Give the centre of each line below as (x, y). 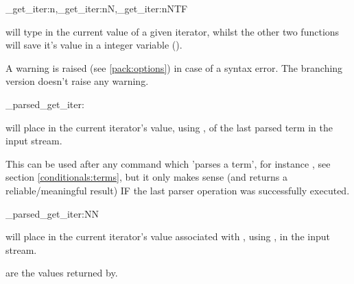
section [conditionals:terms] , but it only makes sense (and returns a (146, 177)
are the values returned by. (62, 273)
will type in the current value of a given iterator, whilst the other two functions (173, 31)
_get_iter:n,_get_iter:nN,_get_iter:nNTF (97, 8)
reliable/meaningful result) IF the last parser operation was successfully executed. (178, 190)
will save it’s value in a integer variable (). (94, 45)
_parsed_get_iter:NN (52, 213)
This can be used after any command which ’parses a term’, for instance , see (168, 163)
